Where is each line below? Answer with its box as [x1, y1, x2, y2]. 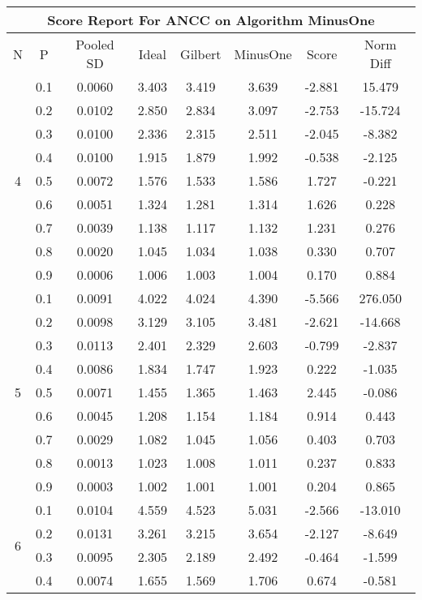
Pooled [75, 35, 114, 54]
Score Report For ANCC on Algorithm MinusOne [47, 11, 375, 29]
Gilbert [180, 44, 222, 63]
